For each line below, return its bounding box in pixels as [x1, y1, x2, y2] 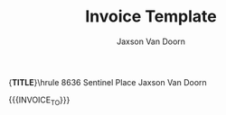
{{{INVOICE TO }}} [8, 94, 71, 107]
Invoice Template [84, 6, 218, 27]
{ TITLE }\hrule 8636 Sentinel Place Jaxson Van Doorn [8, 76, 207, 87]
